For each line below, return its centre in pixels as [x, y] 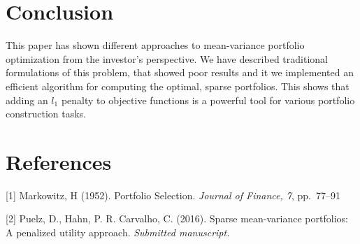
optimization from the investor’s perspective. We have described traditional [167, 58]
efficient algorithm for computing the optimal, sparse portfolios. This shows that [178, 86]
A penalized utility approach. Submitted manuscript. [118, 232]
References [59, 161]
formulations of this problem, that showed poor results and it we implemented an [180, 72]
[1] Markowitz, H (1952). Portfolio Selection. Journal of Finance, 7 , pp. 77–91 [173, 195]
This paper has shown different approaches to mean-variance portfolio [155, 45]
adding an [27, 100]
